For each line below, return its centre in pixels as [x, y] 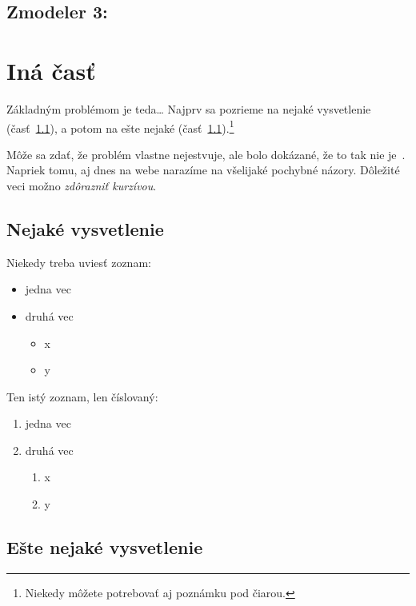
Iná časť [51, 70]
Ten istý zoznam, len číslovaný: [82, 396]
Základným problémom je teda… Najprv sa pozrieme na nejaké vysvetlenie [189, 108]
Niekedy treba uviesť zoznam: [79, 262]
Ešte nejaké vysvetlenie [105, 547]
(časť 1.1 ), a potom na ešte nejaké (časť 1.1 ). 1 [120, 126]
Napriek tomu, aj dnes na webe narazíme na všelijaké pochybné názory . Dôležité [203, 170]
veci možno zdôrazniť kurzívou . [82, 185]
